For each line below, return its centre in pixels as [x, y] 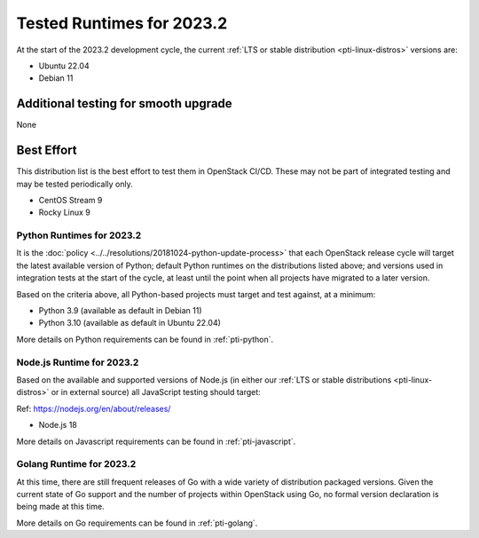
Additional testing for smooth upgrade [124, 103]
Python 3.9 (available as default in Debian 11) [121, 311]
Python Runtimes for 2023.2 [79, 235]
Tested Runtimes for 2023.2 [122, 23]
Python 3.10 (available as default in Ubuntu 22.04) [130, 323]
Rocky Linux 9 [64, 212]
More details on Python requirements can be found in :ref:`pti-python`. [145, 339]
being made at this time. [61, 507]
